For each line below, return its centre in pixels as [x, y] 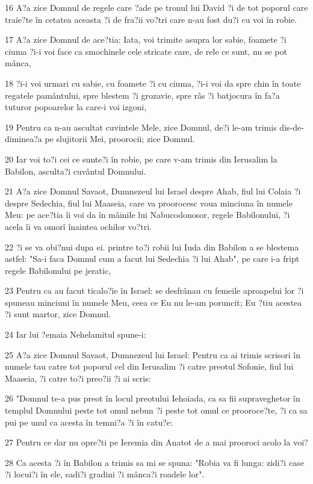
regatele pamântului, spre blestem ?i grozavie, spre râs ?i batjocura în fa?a [142, 95]
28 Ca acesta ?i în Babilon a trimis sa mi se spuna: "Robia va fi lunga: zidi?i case [154, 462]
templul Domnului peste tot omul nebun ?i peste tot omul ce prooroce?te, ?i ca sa [156, 410]
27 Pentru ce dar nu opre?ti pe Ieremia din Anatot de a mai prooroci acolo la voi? [156, 442]
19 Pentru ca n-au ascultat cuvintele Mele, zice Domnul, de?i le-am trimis [141, 127]
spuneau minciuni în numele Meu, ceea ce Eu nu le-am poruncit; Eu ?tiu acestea [153, 302]
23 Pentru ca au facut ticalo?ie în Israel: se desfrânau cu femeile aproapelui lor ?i [154, 290]
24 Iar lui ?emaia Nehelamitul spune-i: [76, 334]
